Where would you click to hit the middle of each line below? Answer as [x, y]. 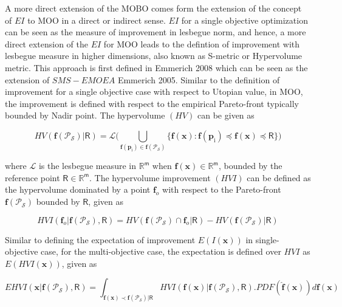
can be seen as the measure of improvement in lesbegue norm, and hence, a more [156, 32]
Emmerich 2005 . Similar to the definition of [199, 79]
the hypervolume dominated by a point [78, 189]
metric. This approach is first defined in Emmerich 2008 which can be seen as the [156, 67]
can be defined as [279, 177]
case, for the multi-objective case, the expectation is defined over [161, 251]
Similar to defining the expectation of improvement [100, 239]
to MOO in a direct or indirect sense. [97, 20]
